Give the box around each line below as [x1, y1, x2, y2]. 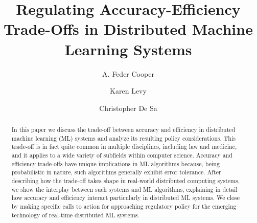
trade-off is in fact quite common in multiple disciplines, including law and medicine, [11, 142, 237, 151]
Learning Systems [64, 38, 192, 59]
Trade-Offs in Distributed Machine [4, 18, 253, 39]
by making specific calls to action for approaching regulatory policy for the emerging [11, 202, 237, 210]
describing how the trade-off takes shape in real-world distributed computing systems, [11, 176, 240, 185]
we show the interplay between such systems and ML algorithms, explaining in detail [11, 185, 238, 193]
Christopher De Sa [99, 102, 157, 113]
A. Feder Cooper [102, 68, 154, 79]
